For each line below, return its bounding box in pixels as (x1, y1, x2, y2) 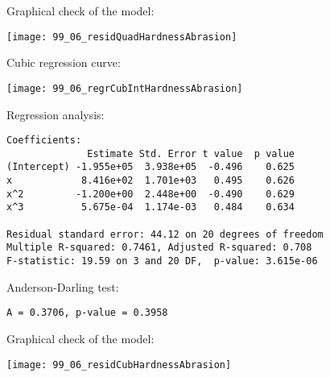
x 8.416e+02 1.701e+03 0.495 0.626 (6, 175, 295, 187)
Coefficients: (6, 135, 82, 147)
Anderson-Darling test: (6, 278, 119, 295)
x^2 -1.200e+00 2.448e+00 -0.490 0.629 (6, 188, 295, 200)
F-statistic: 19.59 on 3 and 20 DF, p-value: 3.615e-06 (6, 255, 318, 267)
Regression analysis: (6, 106, 105, 122)
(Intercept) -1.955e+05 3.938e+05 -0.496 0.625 (6, 161, 295, 173)
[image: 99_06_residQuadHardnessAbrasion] (6, 31, 237, 43)
